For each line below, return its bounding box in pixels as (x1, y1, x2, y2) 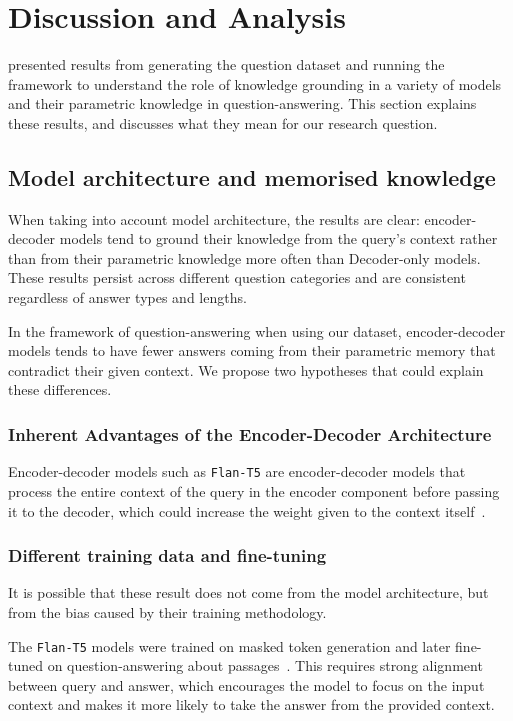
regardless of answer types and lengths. (8, 287, 247, 308)
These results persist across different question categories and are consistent (8, 267, 466, 288)
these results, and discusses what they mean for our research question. (8, 112, 438, 133)
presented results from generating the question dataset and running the (8, 54, 445, 75)
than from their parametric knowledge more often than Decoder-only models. (8, 247, 481, 268)
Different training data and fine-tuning (8, 543, 327, 568)
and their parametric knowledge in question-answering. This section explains (8, 93, 477, 114)
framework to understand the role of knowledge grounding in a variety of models (8, 73, 502, 94)
